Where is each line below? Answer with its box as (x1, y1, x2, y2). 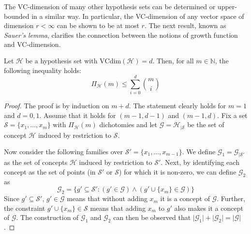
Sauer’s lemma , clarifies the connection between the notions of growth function (4, 29, 238, 40)
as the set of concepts (4, 157, 68, 167)
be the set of (187, 119, 224, 130)
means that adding (90, 203, 146, 213)
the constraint (4, 203, 45, 213)
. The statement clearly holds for (129, 101, 226, 111)
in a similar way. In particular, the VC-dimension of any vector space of (31, 11, 244, 21)
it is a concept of (160, 193, 210, 204)
